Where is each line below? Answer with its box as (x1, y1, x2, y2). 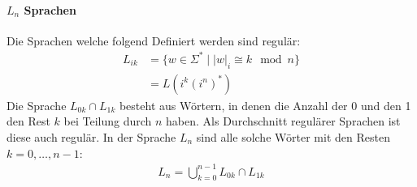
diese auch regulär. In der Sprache (7, 128, 176, 145)
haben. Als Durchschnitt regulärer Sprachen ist (166, 113, 401, 130)
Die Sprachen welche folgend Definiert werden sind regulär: (7, 32, 301, 49)
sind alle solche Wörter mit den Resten (196, 128, 390, 145)
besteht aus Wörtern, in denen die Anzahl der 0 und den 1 (119, 96, 411, 113)
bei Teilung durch (63, 113, 152, 130)
